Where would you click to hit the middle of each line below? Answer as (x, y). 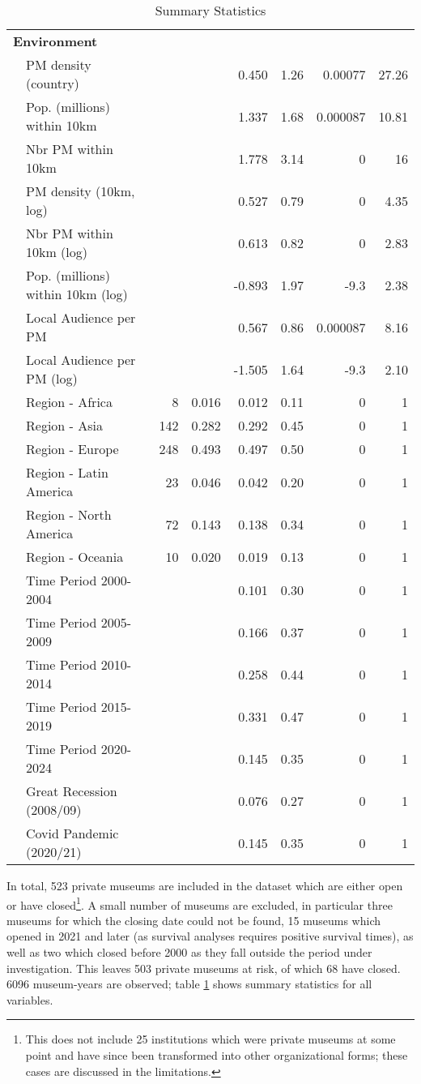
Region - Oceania (75, 557)
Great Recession (72, 791)
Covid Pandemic (72, 833)
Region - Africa (69, 402)
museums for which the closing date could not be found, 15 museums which (194, 920)
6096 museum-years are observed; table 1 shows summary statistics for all (189, 984)
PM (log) (52, 378)
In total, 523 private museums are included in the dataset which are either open (205, 885)
